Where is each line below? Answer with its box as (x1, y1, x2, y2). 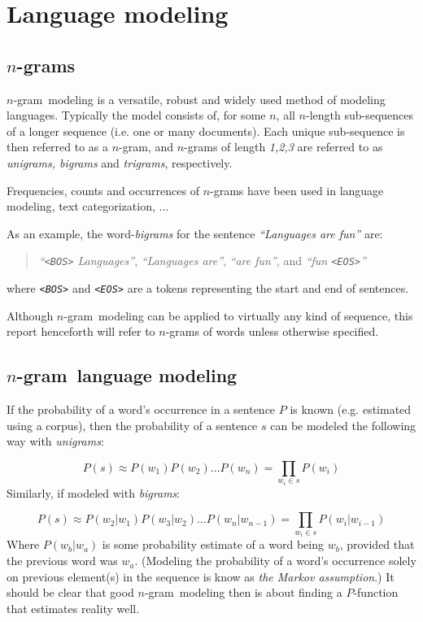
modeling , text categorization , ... (7, 198, 169, 215)
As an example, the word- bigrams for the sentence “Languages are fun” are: (7, 224, 383, 241)
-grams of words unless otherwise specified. (165, 323, 379, 340)
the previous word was (7, 552, 118, 569)
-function (353, 584, 399, 601)
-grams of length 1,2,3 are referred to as (184, 138, 383, 155)
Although (7, 307, 54, 324)
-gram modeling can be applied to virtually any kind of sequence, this (63, 307, 413, 324)
